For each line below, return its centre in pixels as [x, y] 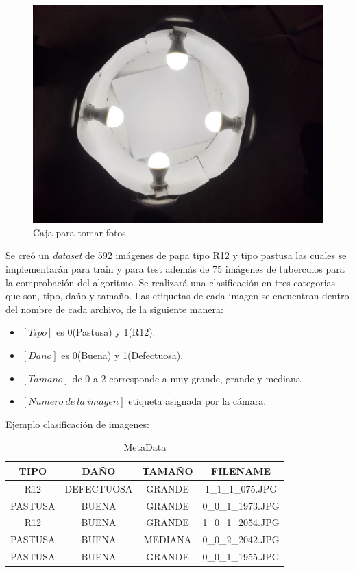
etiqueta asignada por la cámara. [197, 401]
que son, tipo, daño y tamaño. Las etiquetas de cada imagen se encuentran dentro [177, 296]
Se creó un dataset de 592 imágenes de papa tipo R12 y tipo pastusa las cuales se [176, 255]
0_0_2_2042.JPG [241, 539]
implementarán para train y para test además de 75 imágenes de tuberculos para [175, 268]
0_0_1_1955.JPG [241, 557]
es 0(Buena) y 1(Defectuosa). [122, 355]
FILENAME [241, 470]
